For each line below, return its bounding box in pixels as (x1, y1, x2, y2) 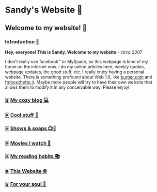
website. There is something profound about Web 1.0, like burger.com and (5, 74, 153, 80)
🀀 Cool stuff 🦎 (5, 112, 39, 118)
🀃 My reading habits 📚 (5, 153, 61, 160)
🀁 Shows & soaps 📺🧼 (5, 125, 57, 131)
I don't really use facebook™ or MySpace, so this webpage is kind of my (5, 58, 149, 64)
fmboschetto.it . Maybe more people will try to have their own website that (5, 79, 153, 85)
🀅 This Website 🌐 (5, 168, 47, 175)
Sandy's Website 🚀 (5, 4, 83, 16)
